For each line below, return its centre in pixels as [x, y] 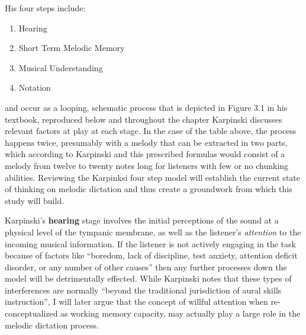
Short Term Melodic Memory [72, 48]
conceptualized [31, 313]
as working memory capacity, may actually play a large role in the [181, 313]
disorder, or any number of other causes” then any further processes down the [146, 267]
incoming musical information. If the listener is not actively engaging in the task [150, 243]
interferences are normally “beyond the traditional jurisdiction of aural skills [143, 290]
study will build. [35, 200]
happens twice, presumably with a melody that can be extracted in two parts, [146, 142]
